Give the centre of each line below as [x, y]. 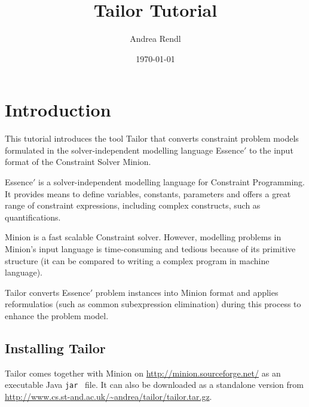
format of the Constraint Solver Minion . [78, 162]
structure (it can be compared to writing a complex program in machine [137, 260]
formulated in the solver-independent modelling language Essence [124, 150]
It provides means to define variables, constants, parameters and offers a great [148, 193]
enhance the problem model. [57, 315]
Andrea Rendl [155, 39]
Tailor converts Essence [48, 292]
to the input [271, 150]
